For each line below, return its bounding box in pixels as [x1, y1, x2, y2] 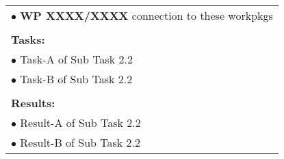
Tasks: [11, 31, 45, 47]
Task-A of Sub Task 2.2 [20, 51, 133, 67]
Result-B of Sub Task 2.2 [20, 134, 141, 150]
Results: [11, 95, 55, 111]
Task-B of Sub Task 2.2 [20, 71, 133, 87]
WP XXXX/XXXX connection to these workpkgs [20, 8, 273, 23]
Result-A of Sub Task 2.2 [20, 115, 141, 130]
